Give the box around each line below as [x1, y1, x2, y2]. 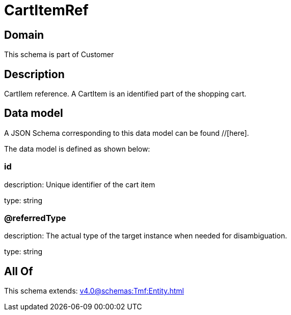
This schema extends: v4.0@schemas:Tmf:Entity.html [4, 286, 184, 296]
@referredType [4, 212, 66, 223]
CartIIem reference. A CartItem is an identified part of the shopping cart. [4, 89, 247, 99]
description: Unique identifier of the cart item [4, 180, 155, 189]
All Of [4, 264, 33, 278]
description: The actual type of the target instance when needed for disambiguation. [4, 231, 287, 240]
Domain [4, 28, 44, 41]
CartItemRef [4, 2, 89, 19]
